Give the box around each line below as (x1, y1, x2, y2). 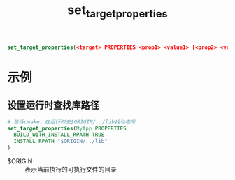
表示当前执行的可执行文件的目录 (24, 165, 117, 174)
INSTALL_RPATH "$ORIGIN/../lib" (13, 138, 108, 145)
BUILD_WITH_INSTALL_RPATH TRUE (13, 131, 105, 138)
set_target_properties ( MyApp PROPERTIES (7, 125, 127, 132)
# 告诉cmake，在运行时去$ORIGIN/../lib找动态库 (7, 118, 136, 126)
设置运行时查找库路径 (7, 100, 99, 112)
